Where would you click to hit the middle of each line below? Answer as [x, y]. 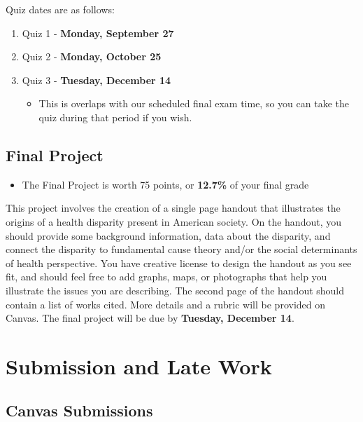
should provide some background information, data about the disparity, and [168, 235]
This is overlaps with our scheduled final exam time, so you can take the [194, 103]
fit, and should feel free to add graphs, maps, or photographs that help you [166, 277]
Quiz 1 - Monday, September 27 [98, 33]
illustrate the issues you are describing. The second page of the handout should [175, 290]
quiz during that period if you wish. [115, 117]
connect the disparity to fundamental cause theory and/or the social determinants [181, 249]
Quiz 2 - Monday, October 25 [92, 56]
